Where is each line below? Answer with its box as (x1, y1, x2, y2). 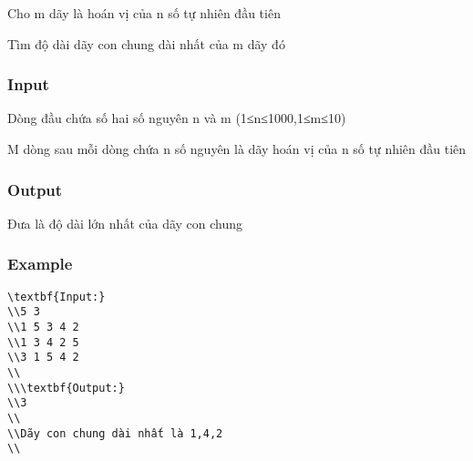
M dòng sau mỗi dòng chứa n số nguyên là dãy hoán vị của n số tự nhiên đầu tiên (7, 139, 467, 158)
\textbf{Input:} (7, 290, 106, 303)
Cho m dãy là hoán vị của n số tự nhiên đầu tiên (7, 4, 281, 22)
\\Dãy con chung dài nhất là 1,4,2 (7, 426, 223, 440)
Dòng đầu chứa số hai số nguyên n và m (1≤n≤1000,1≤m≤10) (7, 108, 346, 128)
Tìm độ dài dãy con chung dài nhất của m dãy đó (7, 34, 285, 53)
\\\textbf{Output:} (7, 381, 125, 394)
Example (7, 252, 73, 275)
